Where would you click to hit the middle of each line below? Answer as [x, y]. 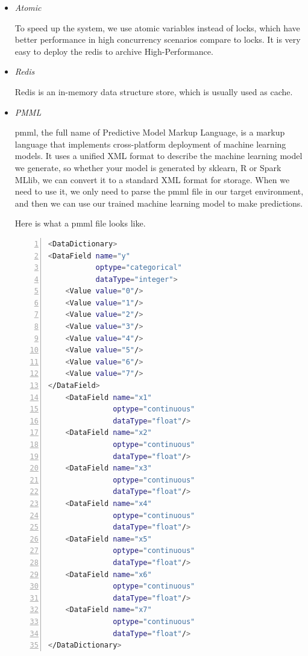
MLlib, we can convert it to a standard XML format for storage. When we [152, 179]
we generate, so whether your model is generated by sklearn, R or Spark [148, 167]
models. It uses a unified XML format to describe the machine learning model [159, 156]
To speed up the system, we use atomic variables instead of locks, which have [157, 27]
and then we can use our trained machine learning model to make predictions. [159, 203]
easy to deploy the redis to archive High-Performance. [114, 51]
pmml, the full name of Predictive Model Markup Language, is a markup [150, 132]
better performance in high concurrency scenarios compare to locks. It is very [158, 39]
